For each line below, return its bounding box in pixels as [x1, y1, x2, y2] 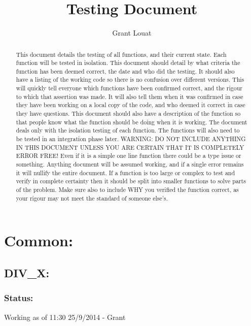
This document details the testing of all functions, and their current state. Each [16, 50, 227, 58]
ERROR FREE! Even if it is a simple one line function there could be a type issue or [16, 151, 241, 160]
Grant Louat [112, 27, 152, 38]
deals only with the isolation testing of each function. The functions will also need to [16, 126, 240, 135]
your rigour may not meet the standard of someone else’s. [16, 193, 168, 202]
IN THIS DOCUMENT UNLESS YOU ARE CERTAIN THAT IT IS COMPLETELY [16, 143, 244, 151]
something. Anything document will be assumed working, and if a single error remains [16, 160, 244, 169]
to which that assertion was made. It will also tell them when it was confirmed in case [16, 92, 243, 101]
